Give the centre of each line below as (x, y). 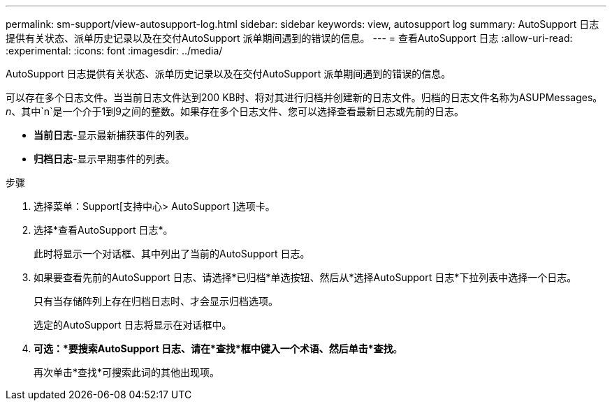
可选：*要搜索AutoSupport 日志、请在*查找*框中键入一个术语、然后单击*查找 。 (218, 348)
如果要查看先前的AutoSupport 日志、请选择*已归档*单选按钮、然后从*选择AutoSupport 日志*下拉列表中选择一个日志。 (305, 277)
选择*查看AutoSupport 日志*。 (103, 230)
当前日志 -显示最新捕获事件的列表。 (114, 135)
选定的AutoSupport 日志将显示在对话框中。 (133, 325)
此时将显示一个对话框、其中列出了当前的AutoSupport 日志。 (172, 254)
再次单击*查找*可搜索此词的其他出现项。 (127, 372)
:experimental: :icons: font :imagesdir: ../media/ (114, 51)
